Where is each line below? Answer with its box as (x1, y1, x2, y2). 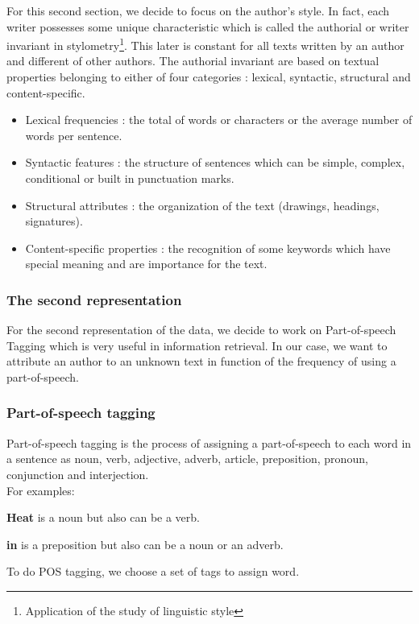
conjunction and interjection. (6, 465, 149, 482)
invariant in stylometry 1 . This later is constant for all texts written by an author (6, 35, 404, 53)
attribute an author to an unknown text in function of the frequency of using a (6, 353, 396, 370)
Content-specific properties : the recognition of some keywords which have (25, 239, 391, 256)
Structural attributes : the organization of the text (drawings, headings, (25, 196, 380, 213)
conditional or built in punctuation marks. (25, 170, 234, 186)
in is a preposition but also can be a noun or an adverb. (6, 535, 284, 552)
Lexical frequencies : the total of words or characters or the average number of (25, 111, 413, 128)
